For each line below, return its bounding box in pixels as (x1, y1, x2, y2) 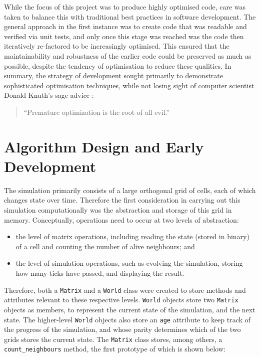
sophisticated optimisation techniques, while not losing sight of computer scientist (4, 80, 254, 90)
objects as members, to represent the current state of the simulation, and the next (4, 304, 255, 314)
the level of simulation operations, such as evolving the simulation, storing (15, 258, 243, 268)
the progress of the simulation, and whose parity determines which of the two (4, 324, 241, 334)
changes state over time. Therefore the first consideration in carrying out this (4, 195, 240, 205)
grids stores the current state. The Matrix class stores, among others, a (4, 333, 222, 344)
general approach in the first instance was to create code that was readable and (4, 21, 247, 32)
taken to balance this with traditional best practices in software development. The (4, 11, 256, 22)
